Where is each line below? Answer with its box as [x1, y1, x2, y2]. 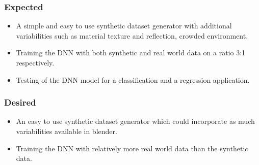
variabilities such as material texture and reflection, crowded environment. [16, 30, 248, 41]
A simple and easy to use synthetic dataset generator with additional [16, 20, 232, 31]
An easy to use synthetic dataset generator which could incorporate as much [16, 116, 255, 126]
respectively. [16, 57, 55, 68]
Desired [4, 96, 36, 109]
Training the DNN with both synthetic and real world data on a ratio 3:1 [16, 47, 246, 58]
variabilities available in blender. [16, 126, 117, 136]
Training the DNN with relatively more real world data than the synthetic [16, 143, 248, 153]
